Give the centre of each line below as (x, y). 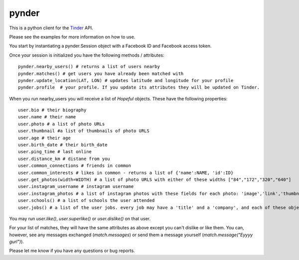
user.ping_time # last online (55, 152)
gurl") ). (17, 242)
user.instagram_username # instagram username (76, 187)
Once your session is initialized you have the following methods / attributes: (87, 55)
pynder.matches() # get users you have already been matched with (101, 74)
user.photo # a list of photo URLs (62, 124)
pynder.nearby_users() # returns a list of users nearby (89, 67)
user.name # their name (47, 117)
